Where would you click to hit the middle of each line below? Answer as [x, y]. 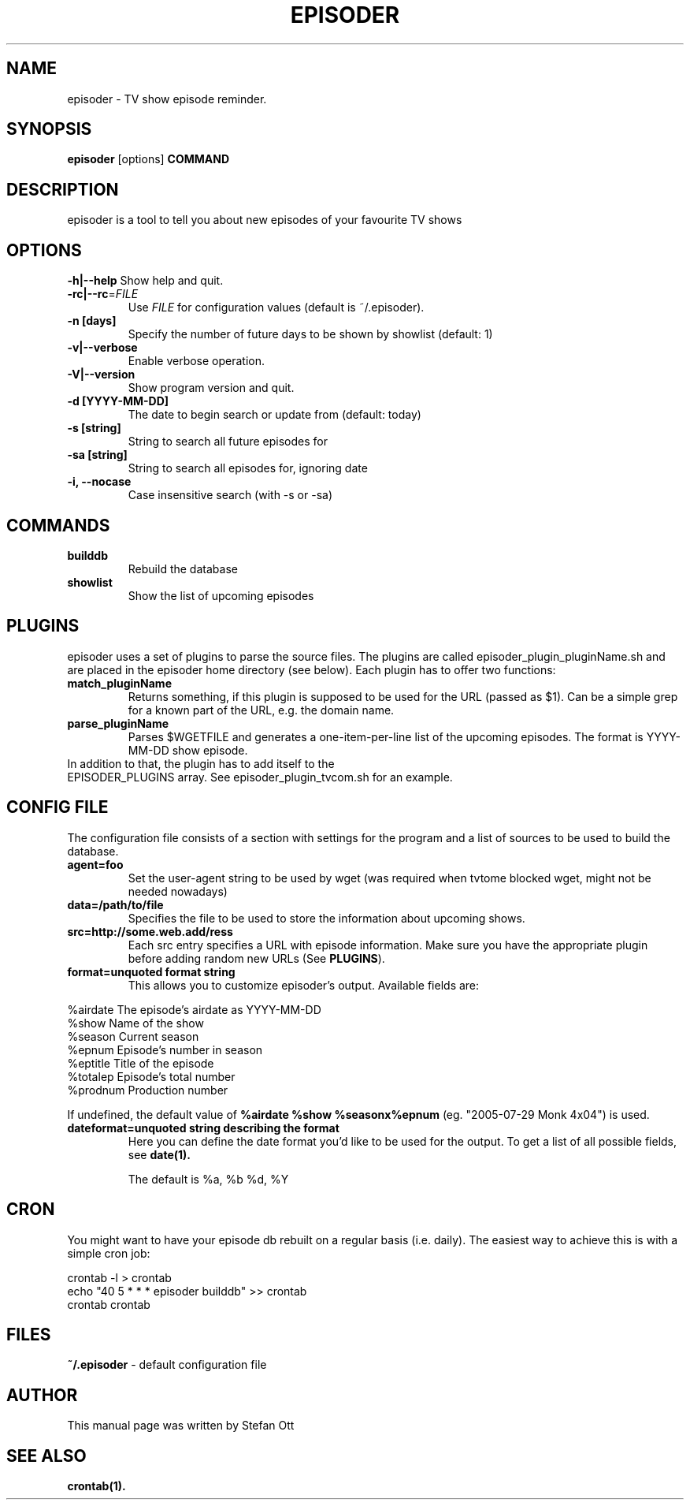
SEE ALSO [46, 1456]
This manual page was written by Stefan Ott [181, 1426]
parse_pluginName [118, 723]
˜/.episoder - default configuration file [167, 1365]
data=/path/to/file [115, 904]
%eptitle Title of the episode [141, 1063]
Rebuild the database [183, 568]
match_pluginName [119, 683]
